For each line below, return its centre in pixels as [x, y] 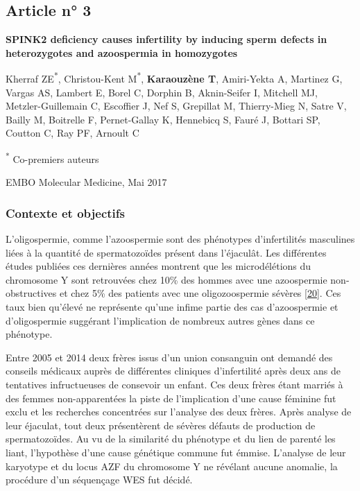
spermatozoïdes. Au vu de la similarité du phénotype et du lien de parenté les [171, 439]
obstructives [31, 293]
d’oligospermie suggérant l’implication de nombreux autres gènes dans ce [160, 320]
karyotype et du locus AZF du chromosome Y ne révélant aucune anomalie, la [172, 466]
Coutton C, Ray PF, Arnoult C [72, 133]
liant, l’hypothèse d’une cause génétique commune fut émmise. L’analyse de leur [176, 452]
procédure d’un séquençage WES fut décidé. [99, 480]
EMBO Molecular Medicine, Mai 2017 [86, 182]
